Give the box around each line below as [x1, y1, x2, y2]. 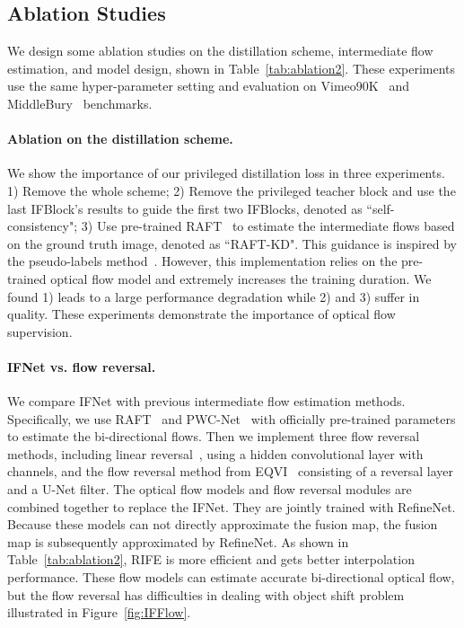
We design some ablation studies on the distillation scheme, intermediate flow [7, 41, 433, 60]
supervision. [7, 322, 73, 341]
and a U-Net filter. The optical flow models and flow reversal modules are [7, 480, 412, 499]
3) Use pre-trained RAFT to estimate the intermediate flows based [81, 217, 455, 235]
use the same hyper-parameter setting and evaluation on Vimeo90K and [7, 76, 409, 95]
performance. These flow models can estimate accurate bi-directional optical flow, [7, 568, 455, 587]
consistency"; [7, 217, 78, 235]
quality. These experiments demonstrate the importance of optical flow [7, 305, 396, 323]
